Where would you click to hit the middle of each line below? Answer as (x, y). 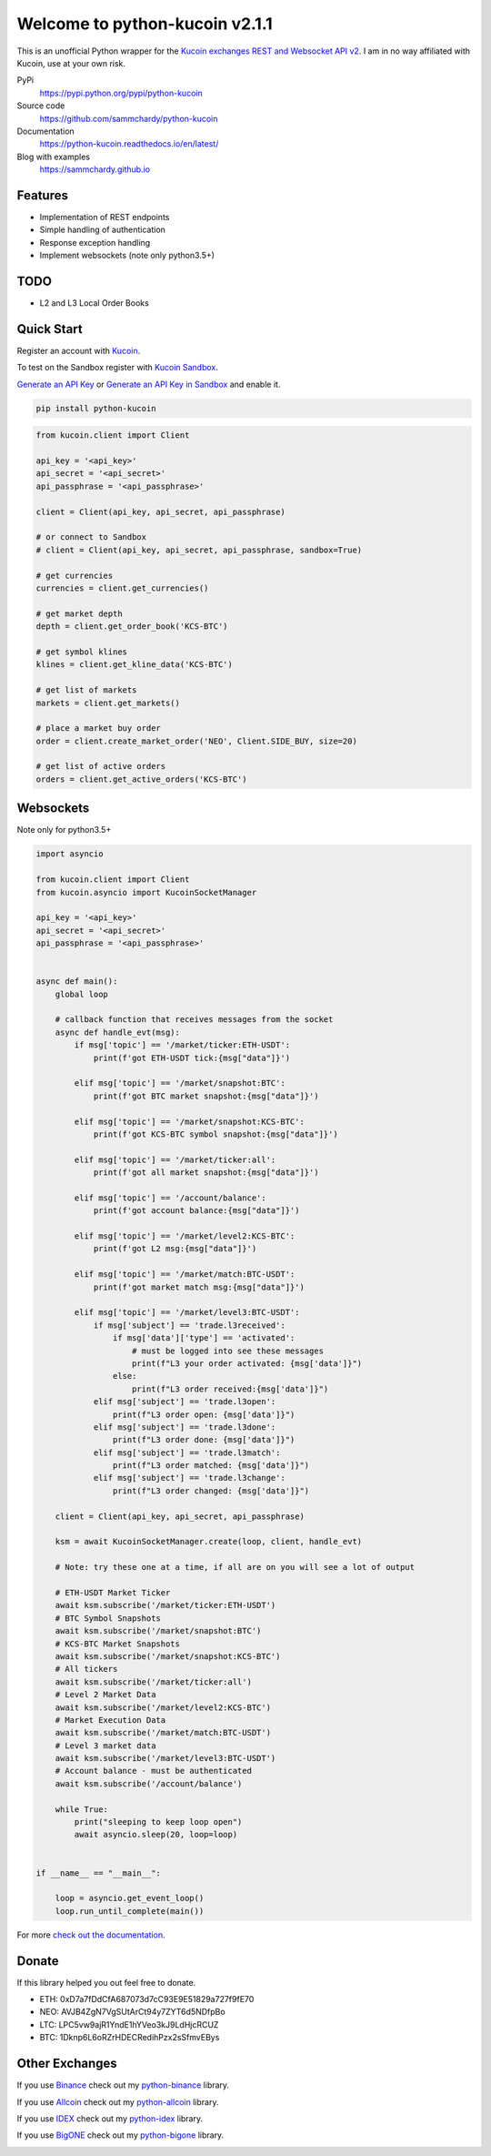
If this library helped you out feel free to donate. (106, 1982)
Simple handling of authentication (102, 230)
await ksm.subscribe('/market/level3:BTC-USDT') (165, 1758)
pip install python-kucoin (96, 408)
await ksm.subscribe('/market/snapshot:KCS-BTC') (168, 1656)
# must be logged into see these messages (228, 1351)
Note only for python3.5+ (64, 830)
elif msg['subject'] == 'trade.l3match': (187, 1453)
